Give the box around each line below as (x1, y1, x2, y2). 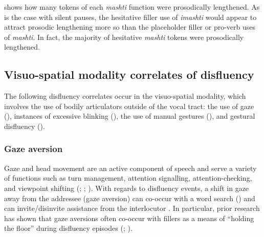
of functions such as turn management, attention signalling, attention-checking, (4, 173, 252, 183)
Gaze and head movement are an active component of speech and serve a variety (4, 162, 257, 173)
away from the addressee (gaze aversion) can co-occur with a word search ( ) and (4, 192, 255, 203)
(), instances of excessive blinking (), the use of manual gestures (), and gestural (4, 111, 255, 121)
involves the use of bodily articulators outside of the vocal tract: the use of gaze (4, 100, 254, 111)
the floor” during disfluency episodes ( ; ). (4, 223, 133, 233)
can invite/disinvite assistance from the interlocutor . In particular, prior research (4, 203, 260, 213)
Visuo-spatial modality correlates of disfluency (4, 67, 254, 82)
